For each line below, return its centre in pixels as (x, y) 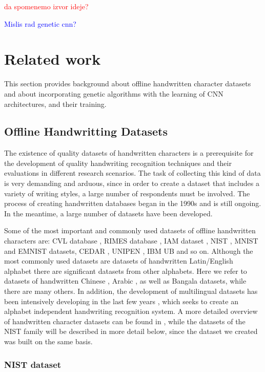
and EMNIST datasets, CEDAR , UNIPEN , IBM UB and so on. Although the (129, 250)
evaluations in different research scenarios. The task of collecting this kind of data (132, 173)
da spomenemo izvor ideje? (46, 6)
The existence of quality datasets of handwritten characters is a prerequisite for (129, 153)
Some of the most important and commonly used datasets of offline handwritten (130, 230)
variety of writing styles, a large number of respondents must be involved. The (127, 193)
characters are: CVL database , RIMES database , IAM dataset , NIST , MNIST (131, 241)
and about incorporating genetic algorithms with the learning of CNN (114, 93)
